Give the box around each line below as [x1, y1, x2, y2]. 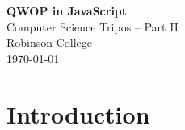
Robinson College [6, 34, 93, 51]
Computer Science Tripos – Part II [6, 18, 179, 35]
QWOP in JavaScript [6, 2, 128, 19]
